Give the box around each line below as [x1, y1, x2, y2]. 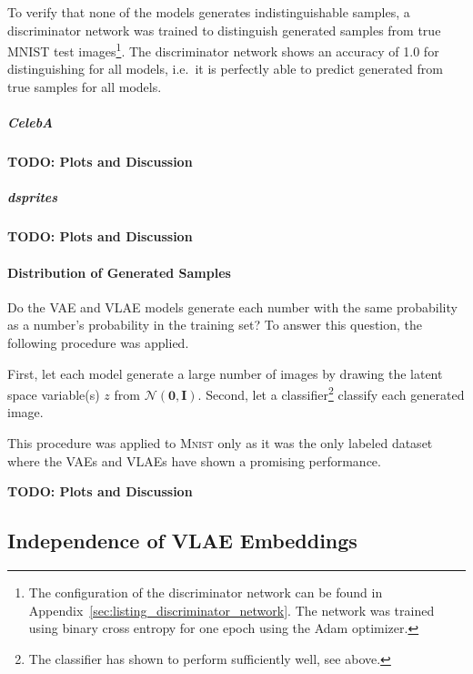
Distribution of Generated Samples [7, 262, 231, 281]
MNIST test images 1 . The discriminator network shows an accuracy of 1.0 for [7, 39, 439, 60]
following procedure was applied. [7, 332, 189, 352]
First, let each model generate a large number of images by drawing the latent [7, 363, 443, 383]
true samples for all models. [7, 77, 162, 97]
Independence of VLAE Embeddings [7, 526, 357, 555]
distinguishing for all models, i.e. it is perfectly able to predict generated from [7, 59, 443, 78]
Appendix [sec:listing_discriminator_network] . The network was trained [28, 600, 435, 619]
